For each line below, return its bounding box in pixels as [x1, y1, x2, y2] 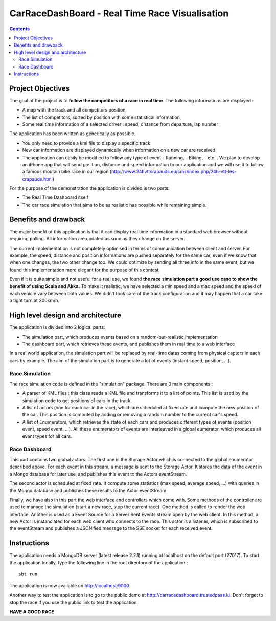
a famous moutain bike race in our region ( [22, 169, 112, 175]
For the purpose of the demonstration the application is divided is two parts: [9, 185, 170, 191]
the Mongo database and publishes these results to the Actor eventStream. [9, 487, 168, 494]
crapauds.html [22, 175, 53, 182]
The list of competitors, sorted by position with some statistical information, [22, 114, 181, 120]
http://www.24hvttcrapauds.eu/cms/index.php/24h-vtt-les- [111, 169, 237, 175]
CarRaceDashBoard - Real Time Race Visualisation [9, 8, 229, 19]
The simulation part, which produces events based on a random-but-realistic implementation [22, 334, 218, 340]
